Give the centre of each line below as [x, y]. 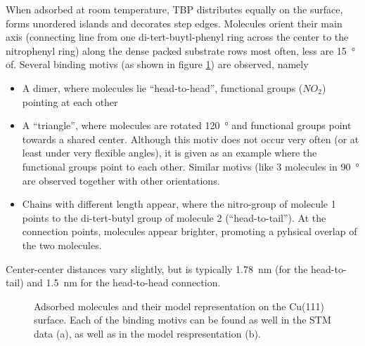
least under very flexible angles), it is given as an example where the [169, 153]
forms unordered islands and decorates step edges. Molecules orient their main [174, 23]
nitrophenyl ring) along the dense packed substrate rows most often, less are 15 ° [181, 50]
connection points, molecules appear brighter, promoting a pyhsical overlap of [190, 231]
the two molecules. [62, 245]
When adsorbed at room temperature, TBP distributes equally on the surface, [174, 9]
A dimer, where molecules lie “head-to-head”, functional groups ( [162, 87]
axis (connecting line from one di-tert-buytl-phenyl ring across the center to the [177, 37]
